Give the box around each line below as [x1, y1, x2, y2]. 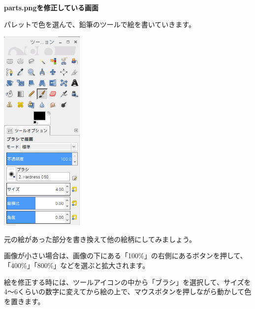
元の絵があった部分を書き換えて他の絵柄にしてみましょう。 [4, 234, 196, 244]
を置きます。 [4, 296, 45, 306]
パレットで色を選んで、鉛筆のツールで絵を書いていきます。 [4, 19, 195, 29]
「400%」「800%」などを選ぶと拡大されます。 [4, 260, 149, 270]
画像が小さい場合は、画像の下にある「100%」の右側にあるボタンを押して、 [4, 250, 247, 261]
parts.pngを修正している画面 [4, 2, 99, 12]
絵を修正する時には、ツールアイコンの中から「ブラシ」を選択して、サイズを [4, 276, 251, 287]
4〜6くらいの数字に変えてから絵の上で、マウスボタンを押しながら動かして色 [4, 286, 252, 297]
